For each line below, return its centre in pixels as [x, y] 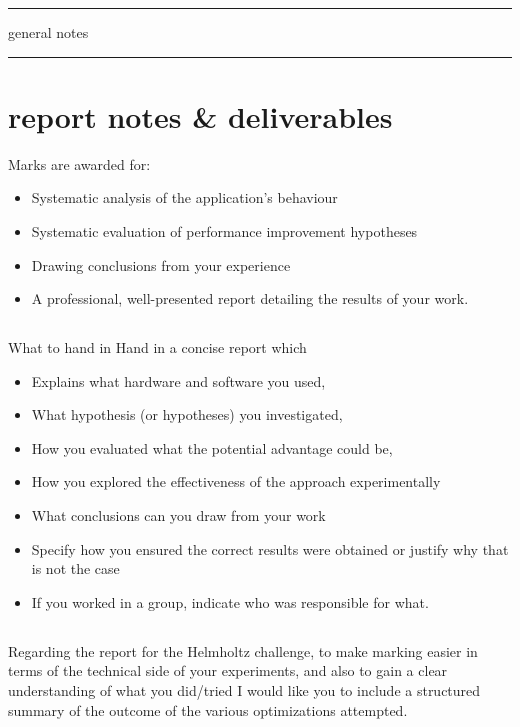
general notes [48, 32]
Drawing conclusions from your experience [161, 264]
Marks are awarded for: [79, 163]
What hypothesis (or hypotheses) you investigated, [187, 414]
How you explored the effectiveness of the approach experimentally [236, 481]
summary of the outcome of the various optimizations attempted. [208, 709]
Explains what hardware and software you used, [178, 380]
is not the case [75, 568]
